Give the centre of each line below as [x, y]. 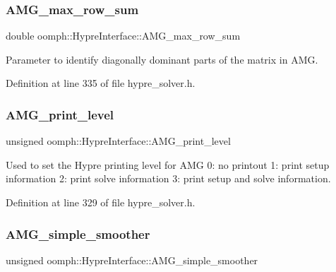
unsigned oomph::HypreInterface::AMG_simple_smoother [132, 260]
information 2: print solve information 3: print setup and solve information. [168, 178]
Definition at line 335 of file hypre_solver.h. [101, 83]
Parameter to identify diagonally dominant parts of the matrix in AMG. [162, 59]
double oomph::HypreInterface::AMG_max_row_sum [123, 36]
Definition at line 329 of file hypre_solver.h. [101, 202]
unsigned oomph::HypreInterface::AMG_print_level [118, 141]
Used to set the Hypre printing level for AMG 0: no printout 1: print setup [168, 164]
